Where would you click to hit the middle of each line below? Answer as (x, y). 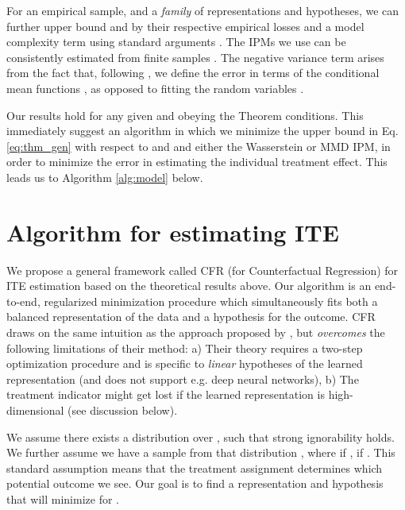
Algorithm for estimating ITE (173, 232)
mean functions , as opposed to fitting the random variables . (155, 88)
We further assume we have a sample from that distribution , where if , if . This (201, 452)
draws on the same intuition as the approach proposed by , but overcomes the (196, 332)
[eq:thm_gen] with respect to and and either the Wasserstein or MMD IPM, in (199, 146)
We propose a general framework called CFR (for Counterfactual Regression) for (202, 270)
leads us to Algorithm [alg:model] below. (105, 177)
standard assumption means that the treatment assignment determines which (195, 467)
